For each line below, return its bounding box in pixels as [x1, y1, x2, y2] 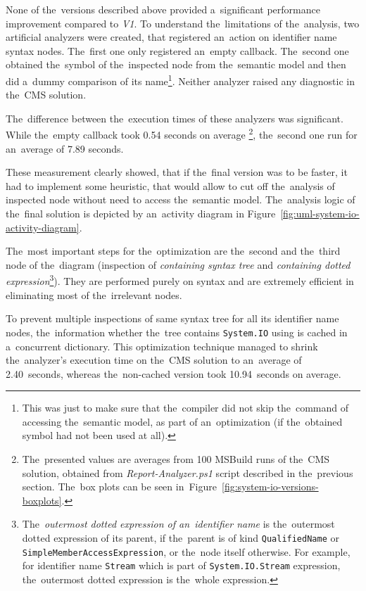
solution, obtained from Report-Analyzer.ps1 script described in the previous [22, 465, 353, 480]
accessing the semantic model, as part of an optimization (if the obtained [22, 414, 343, 428]
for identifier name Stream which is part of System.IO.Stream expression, [22, 558, 341, 573]
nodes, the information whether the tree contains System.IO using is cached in [6, 324, 348, 339]
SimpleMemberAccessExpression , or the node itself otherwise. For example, [22, 544, 351, 559]
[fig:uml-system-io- [280, 206, 360, 221]
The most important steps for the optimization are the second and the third [6, 243, 341, 258]
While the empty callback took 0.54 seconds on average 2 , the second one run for [6, 125, 358, 142]
